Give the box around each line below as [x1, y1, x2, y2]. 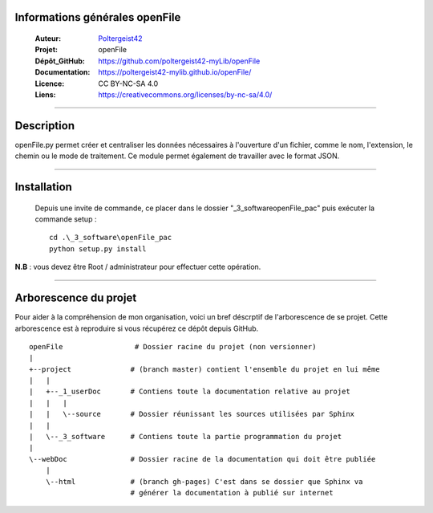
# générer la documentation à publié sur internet [130, 488, 334, 497]
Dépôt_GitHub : [34, 56, 86, 66]
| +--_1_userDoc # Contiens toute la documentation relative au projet [29, 387, 350, 397]
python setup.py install [49, 244, 147, 253]
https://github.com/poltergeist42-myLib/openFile [98, 56, 261, 66]
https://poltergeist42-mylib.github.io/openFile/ [98, 67, 252, 77]
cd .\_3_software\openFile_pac [49, 233, 172, 242]
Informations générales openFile [14, 10, 181, 24]
